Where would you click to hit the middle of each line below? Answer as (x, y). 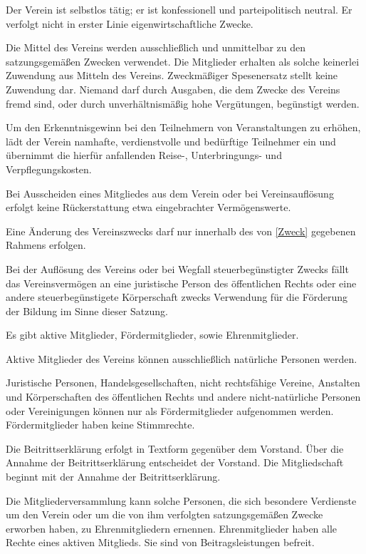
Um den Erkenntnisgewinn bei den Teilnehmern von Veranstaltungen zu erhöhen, (183, 127)
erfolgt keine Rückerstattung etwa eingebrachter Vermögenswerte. (148, 207)
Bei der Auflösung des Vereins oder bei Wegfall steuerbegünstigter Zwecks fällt (177, 268)
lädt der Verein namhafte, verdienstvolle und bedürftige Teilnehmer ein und (171, 141)
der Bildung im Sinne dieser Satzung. (87, 311)
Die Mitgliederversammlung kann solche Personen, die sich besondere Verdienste (181, 500)
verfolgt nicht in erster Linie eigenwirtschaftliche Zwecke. (130, 23)
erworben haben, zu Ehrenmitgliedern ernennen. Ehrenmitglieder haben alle (172, 528)
